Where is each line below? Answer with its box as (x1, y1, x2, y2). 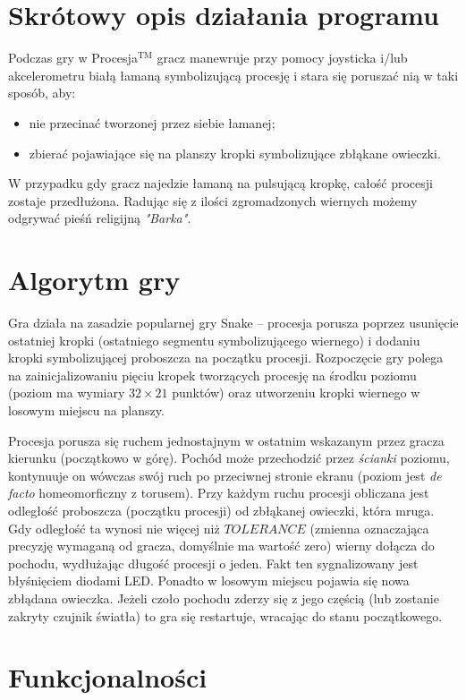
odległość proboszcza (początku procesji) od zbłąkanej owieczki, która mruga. (8, 500, 435, 519)
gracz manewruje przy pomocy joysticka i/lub (157, 48, 408, 67)
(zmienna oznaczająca (309, 518, 429, 537)
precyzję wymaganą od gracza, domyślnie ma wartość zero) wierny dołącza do (8, 536, 435, 555)
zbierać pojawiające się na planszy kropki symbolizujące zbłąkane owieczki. (29, 143, 441, 162)
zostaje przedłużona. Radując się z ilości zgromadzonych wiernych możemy (8, 191, 418, 209)
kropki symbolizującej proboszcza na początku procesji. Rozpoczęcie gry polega (8, 348, 444, 367)
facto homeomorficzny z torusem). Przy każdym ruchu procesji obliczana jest (8, 483, 429, 502)
